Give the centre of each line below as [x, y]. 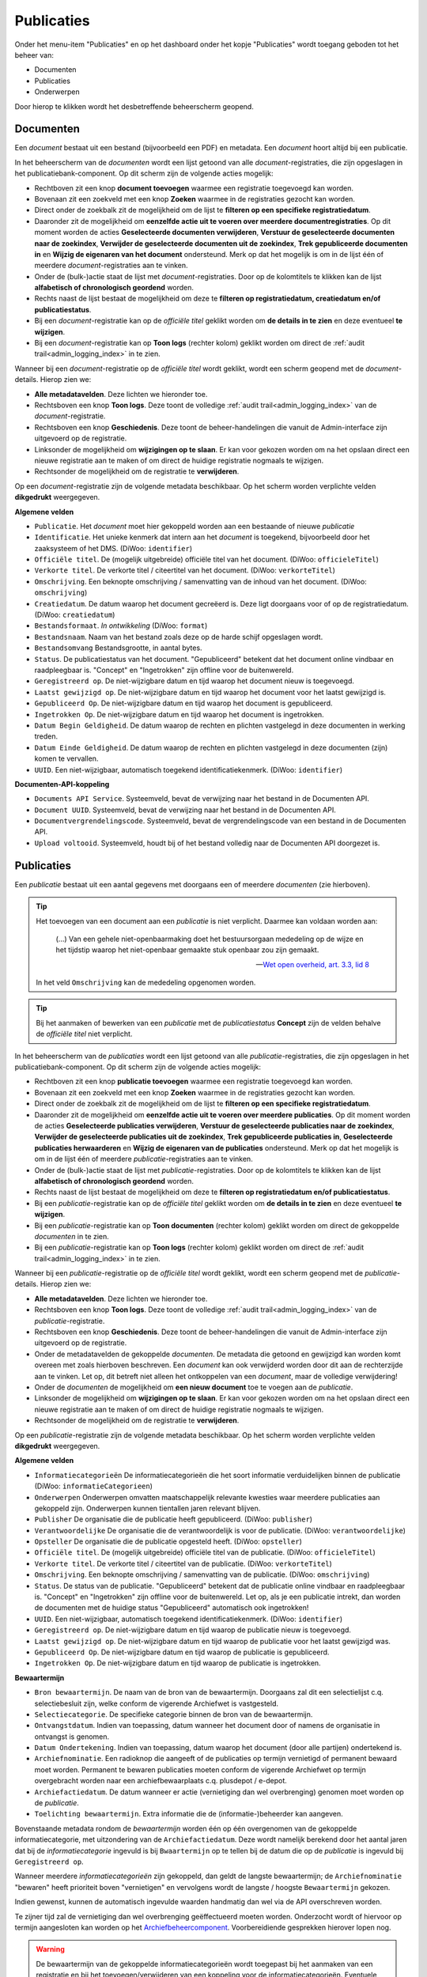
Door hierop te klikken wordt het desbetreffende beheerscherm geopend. [134, 106]
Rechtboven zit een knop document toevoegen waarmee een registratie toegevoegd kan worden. [194, 188]
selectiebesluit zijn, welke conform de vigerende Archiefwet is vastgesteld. [157, 1703]
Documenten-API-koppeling [62, 784]
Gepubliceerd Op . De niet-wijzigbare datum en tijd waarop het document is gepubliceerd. [183, 703]
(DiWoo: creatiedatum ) [75, 615]
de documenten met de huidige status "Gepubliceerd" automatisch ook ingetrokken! [172, 1608]
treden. [46, 736]
